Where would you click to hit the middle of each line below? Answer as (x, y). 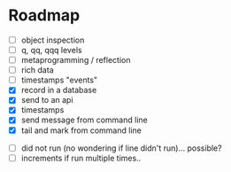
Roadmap (44, 16)
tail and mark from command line (81, 130)
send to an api (47, 100)
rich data (37, 70)
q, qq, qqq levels (51, 50)
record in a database (59, 90)
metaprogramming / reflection (76, 60)
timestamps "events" (59, 80)
